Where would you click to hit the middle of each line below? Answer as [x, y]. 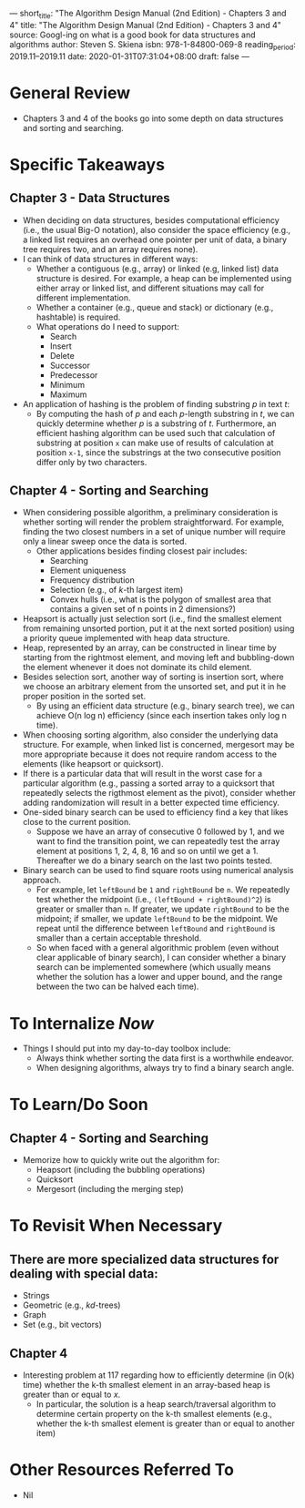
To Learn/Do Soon [79, 1105]
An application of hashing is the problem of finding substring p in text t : [156, 403]
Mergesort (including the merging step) [110, 1189]
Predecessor [74, 375]
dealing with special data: [84, 1274]
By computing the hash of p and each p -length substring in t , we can [165, 413]
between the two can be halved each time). [117, 986]
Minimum [67, 384]
